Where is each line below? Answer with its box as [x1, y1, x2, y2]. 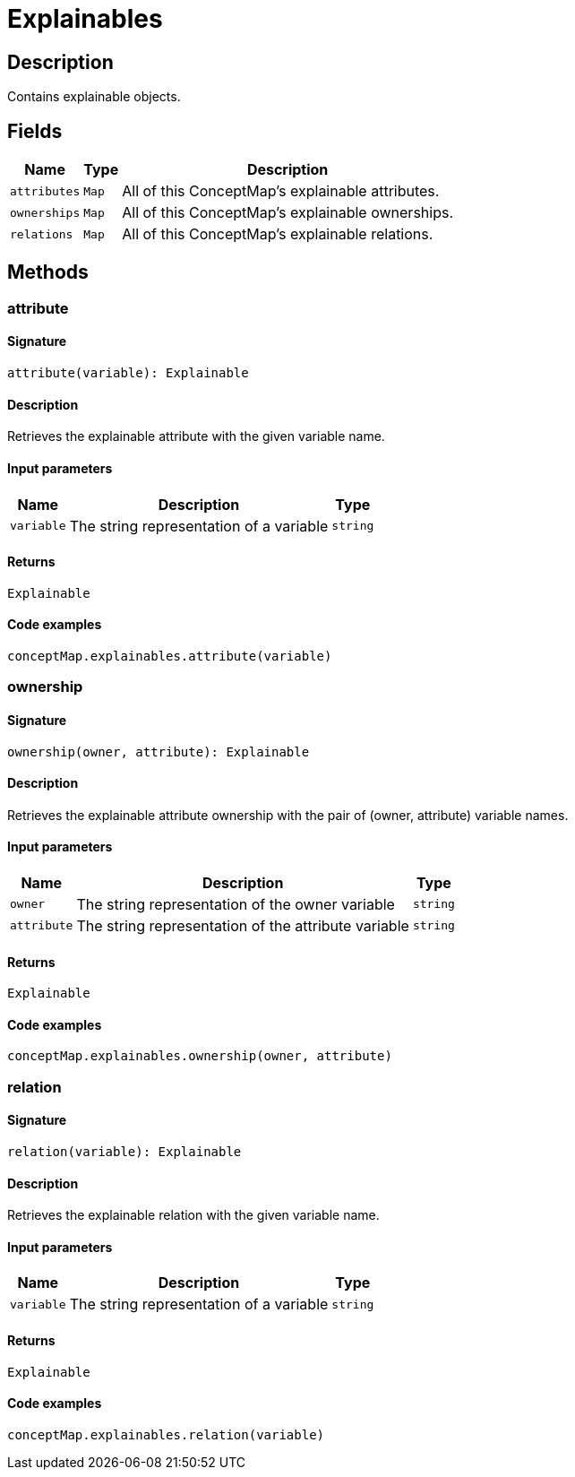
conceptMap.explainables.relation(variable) [7, 1427, 325, 1442]
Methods [7, 261, 89, 284]
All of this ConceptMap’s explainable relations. [122, 225, 433, 244]
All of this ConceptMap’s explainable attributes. [122, 182, 440, 201]
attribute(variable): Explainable [7, 366, 249, 381]
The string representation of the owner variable [76, 894, 395, 913]
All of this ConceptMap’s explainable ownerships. [122, 203, 454, 222]
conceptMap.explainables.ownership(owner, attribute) [7, 1049, 392, 1064]
